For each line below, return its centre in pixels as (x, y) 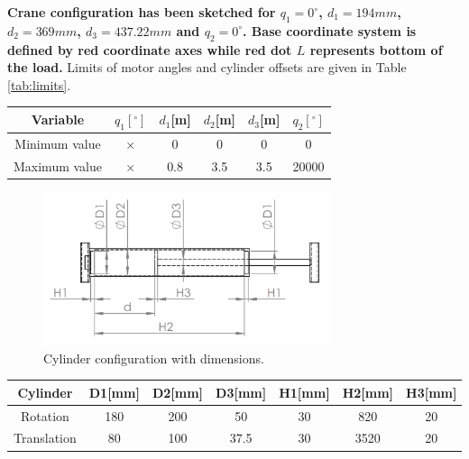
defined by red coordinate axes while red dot (150, 49)
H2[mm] (368, 392)
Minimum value (58, 143)
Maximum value (58, 165)
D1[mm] (114, 392)
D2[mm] (178, 392)
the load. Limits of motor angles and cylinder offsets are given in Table (207, 67)
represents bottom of (376, 49)
